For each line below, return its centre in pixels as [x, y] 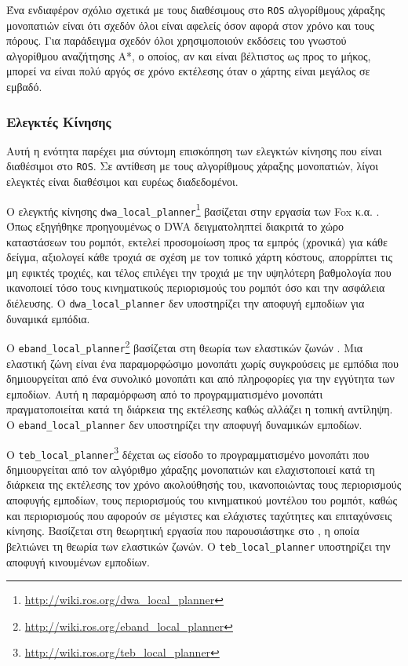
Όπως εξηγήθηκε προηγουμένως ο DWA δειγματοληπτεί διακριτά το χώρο [175, 226]
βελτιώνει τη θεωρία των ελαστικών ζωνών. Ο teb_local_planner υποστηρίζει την [199, 546]
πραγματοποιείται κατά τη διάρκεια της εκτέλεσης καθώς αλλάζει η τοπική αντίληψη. [200, 409]
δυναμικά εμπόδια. [48, 318]
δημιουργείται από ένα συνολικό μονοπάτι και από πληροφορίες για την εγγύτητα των [200, 378]
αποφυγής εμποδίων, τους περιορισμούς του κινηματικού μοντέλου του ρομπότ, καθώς [202, 500]
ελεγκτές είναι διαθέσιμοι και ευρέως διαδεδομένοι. [122, 182]
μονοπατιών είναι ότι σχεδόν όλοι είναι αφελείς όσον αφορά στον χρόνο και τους [190, 25]
